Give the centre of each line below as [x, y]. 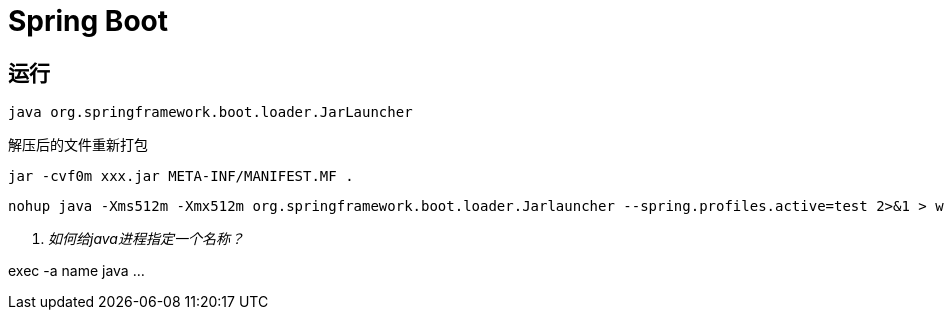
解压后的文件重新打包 [78, 145]
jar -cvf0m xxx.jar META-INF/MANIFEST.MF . [181, 176]
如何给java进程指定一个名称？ [146, 239]
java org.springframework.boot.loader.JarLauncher [210, 112]
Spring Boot [88, 21]
